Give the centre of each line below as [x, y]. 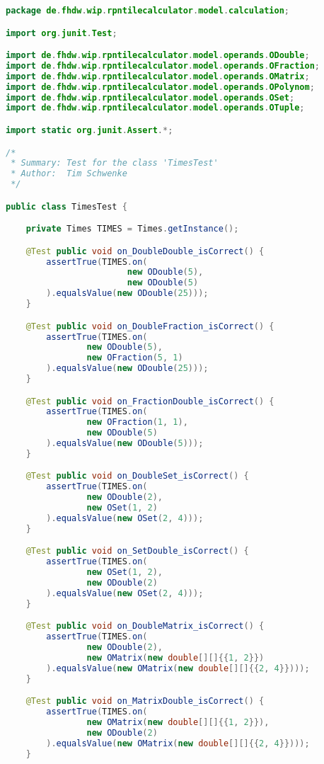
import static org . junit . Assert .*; [89, 130]
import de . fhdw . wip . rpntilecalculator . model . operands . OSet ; [150, 97]
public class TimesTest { [66, 206]
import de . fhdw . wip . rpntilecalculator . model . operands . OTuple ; [155, 108]
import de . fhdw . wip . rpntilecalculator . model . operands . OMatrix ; [158, 76]
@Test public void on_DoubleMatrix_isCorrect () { [145, 626]
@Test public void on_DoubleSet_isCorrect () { [137, 476]
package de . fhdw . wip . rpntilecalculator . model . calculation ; [148, 11]
